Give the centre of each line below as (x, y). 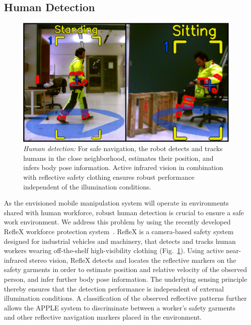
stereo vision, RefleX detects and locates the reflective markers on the (133, 260)
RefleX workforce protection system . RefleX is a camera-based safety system (119, 231)
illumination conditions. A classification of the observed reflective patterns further (125, 298)
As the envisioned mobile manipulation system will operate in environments (117, 203)
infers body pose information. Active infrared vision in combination (123, 167)
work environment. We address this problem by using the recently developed (117, 222)
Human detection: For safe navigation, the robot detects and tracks (123, 148)
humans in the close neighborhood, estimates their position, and (118, 158)
